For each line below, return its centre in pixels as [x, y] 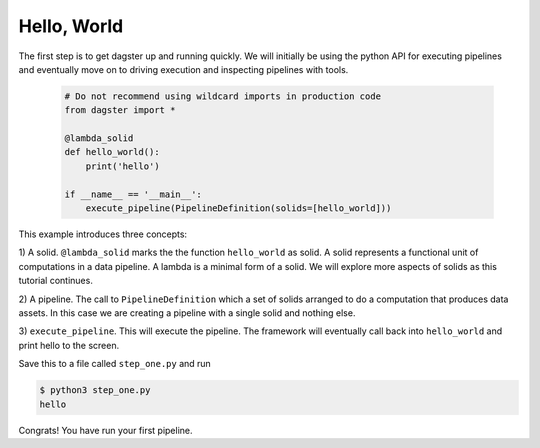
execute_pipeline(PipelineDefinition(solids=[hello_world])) [238, 208]
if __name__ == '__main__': [133, 194]
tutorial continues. [56, 281]
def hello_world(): [112, 152]
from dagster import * [120, 110]
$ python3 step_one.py [95, 390]
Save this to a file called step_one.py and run [115, 364]
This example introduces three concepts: [103, 234]
